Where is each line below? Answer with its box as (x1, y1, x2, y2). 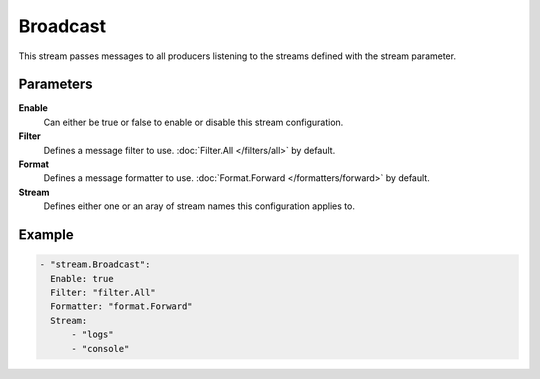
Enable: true (50, 273, 114, 284)
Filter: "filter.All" (50, 286, 157, 298)
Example (18, 226, 74, 243)
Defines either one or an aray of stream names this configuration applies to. (43, 200, 355, 212)
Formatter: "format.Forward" (50, 301, 194, 312)
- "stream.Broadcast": (39, 259, 151, 270)
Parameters (18, 76, 93, 93)
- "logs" (71, 329, 114, 340)
